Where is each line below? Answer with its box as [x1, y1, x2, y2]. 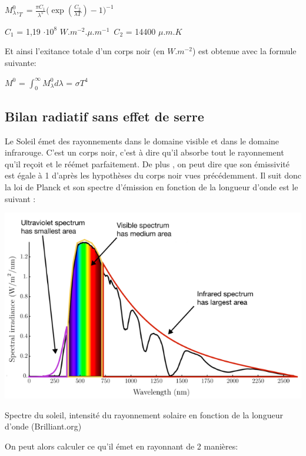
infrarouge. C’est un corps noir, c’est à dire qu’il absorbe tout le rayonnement [5, 146, 284, 158]
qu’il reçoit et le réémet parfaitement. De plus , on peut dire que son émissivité [5, 157, 290, 170]
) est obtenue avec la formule [192, 45, 297, 57]
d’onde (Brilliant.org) [5, 420, 82, 432]
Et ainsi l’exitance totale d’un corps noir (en [5, 45, 165, 57]
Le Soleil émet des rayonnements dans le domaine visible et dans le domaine [5, 134, 280, 147]
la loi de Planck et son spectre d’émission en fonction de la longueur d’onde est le [5, 181, 298, 193]
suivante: [5, 57, 36, 69]
